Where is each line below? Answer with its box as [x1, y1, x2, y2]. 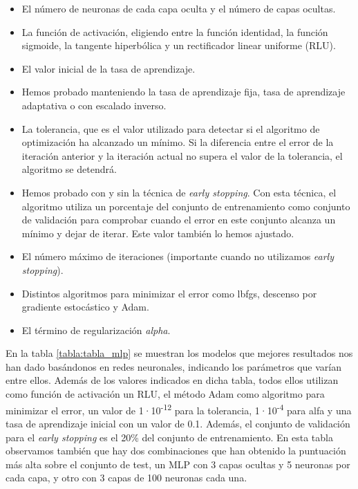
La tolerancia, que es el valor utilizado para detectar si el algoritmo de [21, 121, 320, 136]
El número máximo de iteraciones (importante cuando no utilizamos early [21, 249, 334, 264]
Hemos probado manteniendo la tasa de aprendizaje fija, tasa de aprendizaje [21, 84, 346, 99]
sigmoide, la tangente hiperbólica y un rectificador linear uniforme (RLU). [21, 38, 336, 53]
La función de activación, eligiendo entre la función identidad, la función [21, 24, 328, 39]
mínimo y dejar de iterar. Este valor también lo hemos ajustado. [21, 225, 294, 240]
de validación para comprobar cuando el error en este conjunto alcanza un [21, 212, 336, 227]
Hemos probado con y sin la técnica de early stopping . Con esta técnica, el [21, 185, 337, 199]
